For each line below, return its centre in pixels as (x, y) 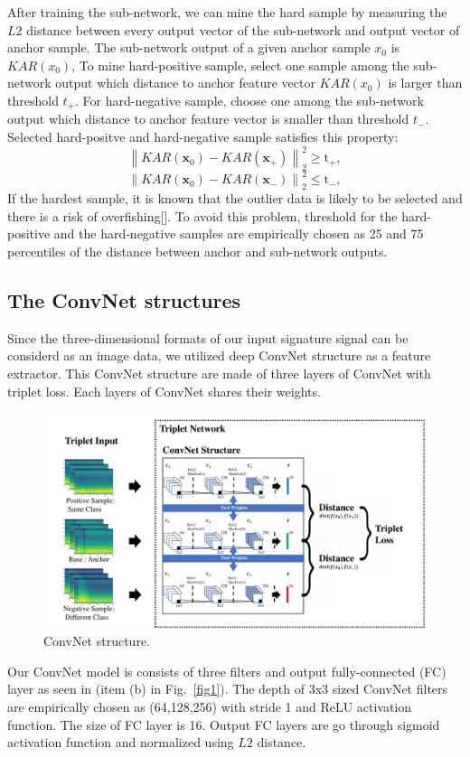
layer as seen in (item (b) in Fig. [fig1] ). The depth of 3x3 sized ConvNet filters (228, 689)
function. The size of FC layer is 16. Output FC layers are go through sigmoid (224, 724)
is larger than (425, 83)
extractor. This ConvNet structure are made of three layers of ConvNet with (219, 373)
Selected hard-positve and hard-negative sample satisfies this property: (203, 137)
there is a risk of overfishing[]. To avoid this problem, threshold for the (202, 215)
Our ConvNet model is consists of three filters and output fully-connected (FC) (227, 671)
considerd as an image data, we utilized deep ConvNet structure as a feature (219, 355)
